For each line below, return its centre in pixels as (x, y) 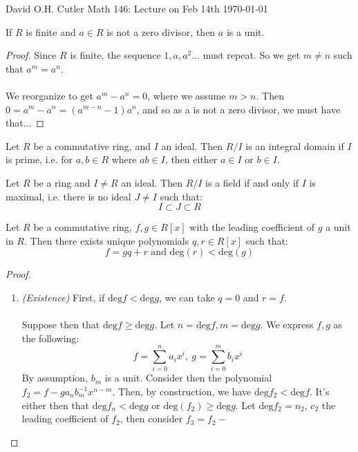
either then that (56, 405)
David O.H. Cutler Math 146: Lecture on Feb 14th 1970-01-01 (137, 8)
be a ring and (62, 182)
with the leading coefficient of (252, 227)
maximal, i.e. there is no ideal (68, 196)
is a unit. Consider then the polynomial (188, 378)
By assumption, (55, 378)
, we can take (187, 297)
